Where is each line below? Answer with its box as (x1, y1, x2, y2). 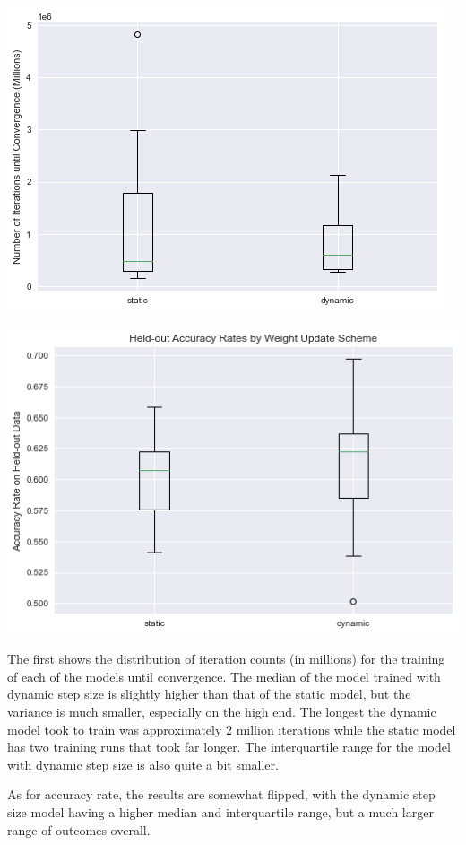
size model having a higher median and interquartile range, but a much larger (7, 802, 434, 821)
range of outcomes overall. (7, 820, 151, 839)
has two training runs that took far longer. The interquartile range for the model (7, 737, 451, 756)
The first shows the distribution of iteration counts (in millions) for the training (7, 649, 445, 668)
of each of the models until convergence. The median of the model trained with (7, 666, 441, 685)
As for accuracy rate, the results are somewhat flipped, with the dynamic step (7, 785, 436, 804)
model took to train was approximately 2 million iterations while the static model (7, 719, 456, 738)
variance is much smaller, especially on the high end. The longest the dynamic (7, 701, 436, 720)
